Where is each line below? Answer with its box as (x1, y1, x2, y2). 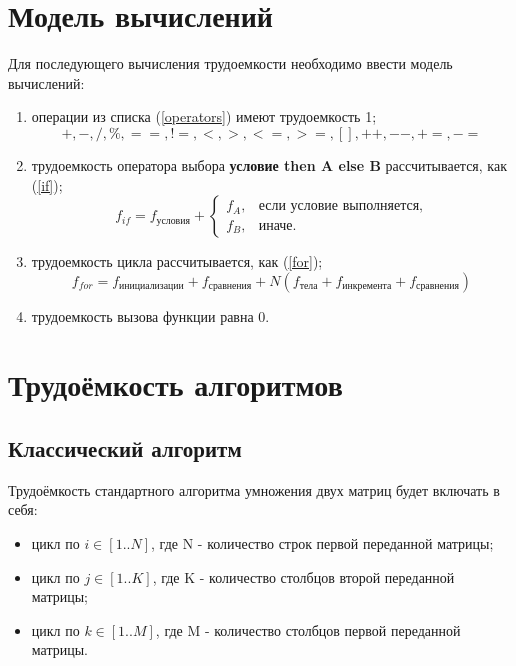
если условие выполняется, (258, 199, 423, 214)
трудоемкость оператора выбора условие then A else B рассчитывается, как (31, 154, 507, 175)
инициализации (119, 281, 184, 292)
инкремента (342, 281, 392, 292)
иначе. (258, 218, 297, 233)
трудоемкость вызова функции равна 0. (31, 305, 270, 326)
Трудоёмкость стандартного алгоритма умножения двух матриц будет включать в (8, 479, 500, 500)
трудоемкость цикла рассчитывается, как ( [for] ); (31, 251, 323, 272)
